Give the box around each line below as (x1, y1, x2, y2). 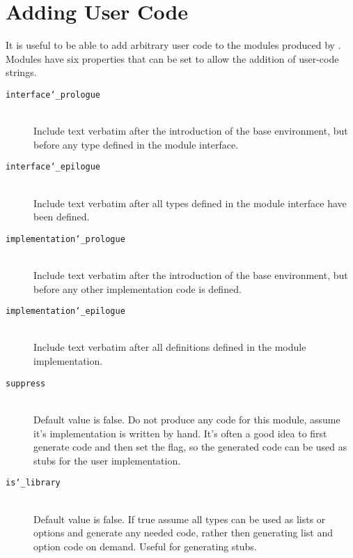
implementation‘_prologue (6, 234, 125, 244)
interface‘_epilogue (6, 162, 101, 172)
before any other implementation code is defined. (33, 281, 242, 296)
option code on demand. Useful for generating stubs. (33, 538, 257, 553)
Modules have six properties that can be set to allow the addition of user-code (6, 51, 339, 66)
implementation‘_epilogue (6, 306, 125, 317)
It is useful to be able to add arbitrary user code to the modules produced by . (6, 38, 341, 52)
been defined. (33, 209, 90, 224)
